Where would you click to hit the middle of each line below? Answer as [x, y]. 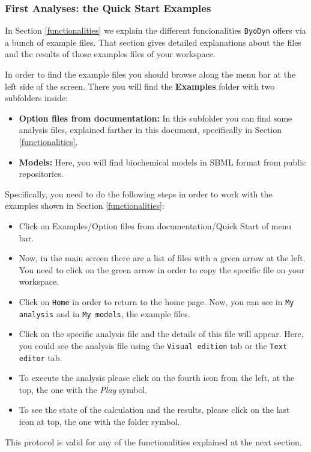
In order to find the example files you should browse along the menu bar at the [150, 74]
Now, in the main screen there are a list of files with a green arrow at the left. [162, 258]
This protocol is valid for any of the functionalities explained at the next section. [153, 441]
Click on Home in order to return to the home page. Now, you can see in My [156, 301]
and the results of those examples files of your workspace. [110, 54]
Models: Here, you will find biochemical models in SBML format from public [162, 162]
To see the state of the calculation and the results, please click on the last [154, 410]
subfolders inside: [36, 98]
